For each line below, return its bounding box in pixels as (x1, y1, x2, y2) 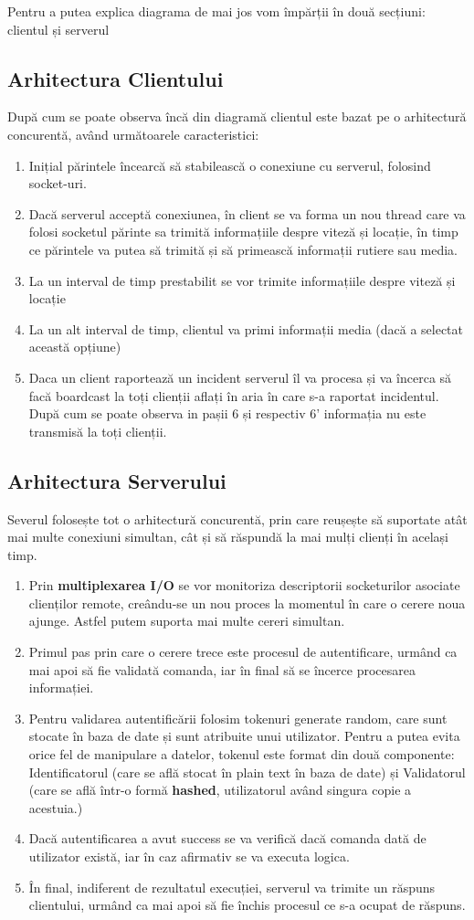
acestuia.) (28, 798, 83, 817)
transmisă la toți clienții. (28, 421, 167, 440)
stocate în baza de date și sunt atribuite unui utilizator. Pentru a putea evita (28, 726, 460, 746)
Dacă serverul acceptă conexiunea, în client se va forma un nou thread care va (28, 204, 466, 223)
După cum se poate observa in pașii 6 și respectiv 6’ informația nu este (28, 404, 427, 423)
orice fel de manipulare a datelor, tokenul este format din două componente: (28, 745, 455, 764)
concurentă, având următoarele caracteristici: (7, 124, 259, 143)
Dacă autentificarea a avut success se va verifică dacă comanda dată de (28, 829, 427, 848)
